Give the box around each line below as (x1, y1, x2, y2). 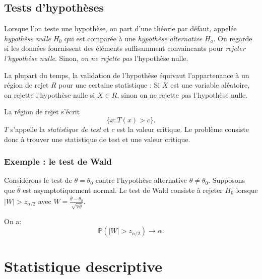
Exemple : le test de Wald (4, 155, 112, 168)
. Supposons (208, 175, 245, 185)
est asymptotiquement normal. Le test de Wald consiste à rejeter (23, 184, 223, 195)
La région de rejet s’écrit (4, 106, 80, 117)
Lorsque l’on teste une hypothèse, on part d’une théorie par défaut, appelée (4, 23, 237, 34)
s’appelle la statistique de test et (10, 123, 109, 134)
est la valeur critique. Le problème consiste (117, 123, 249, 134)
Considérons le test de (4, 175, 72, 185)
